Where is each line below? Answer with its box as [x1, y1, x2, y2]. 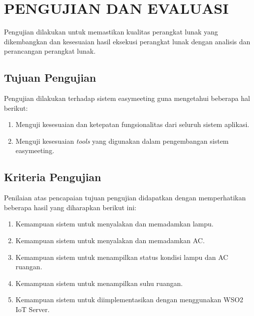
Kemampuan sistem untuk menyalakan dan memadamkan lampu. [15, 219, 214, 229]
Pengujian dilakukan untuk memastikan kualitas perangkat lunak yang [4, 27, 218, 37]
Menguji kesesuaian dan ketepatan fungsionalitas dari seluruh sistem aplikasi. [15, 119, 250, 129]
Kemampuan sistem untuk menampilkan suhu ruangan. [15, 278, 183, 288]
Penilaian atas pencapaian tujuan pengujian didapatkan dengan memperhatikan [4, 192, 246, 203]
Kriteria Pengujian [4, 169, 101, 185]
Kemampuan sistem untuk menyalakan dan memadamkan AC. [15, 235, 205, 246]
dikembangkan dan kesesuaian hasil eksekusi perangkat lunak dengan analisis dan [4, 36, 251, 46]
